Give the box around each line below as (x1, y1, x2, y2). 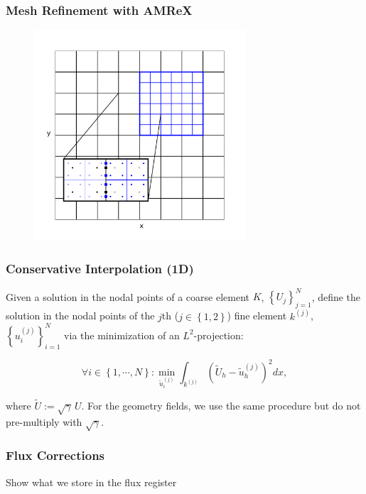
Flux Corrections (6, 446, 105, 464)
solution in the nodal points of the (6, 308, 155, 323)
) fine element (227, 308, 287, 323)
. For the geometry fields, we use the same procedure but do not (81, 397, 361, 412)
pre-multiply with (6, 414, 82, 429)
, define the (311, 289, 361, 304)
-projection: (193, 327, 244, 342)
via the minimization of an (64, 327, 180, 342)
